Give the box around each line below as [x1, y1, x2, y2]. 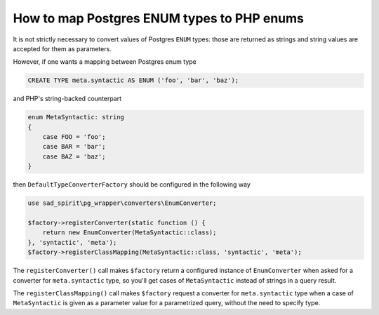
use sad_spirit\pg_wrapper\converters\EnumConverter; [27, 199, 217, 207]
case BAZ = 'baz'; [42, 152, 106, 161]
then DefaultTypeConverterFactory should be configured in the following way [13, 180, 251, 189]
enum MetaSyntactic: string [27, 113, 124, 121]
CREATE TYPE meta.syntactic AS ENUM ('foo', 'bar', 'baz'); [27, 76, 239, 84]
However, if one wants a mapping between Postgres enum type [13, 58, 197, 66]
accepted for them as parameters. [13, 44, 112, 53]
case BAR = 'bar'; [42, 142, 106, 151]
